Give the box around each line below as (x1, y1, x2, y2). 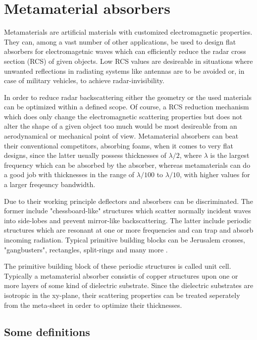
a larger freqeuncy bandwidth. (4, 179, 96, 190)
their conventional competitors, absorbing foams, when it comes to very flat (4, 140, 233, 150)
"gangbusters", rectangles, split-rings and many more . (4, 244, 168, 254)
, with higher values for (179, 169, 250, 180)
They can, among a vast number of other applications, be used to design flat (4, 36, 236, 47)
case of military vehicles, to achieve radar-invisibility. (4, 75, 164, 86)
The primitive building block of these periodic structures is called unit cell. (4, 261, 231, 271)
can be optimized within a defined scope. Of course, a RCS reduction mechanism (4, 101, 249, 112)
